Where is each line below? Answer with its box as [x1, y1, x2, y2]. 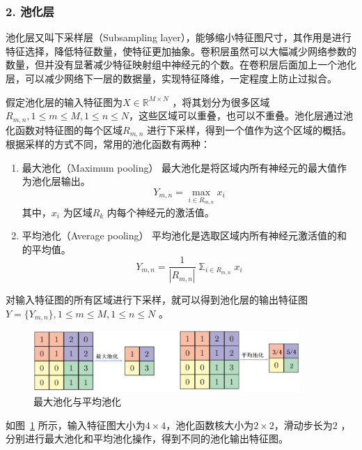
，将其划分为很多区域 [172, 94, 270, 109]
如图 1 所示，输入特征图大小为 [6, 417, 145, 432]
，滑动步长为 [274, 417, 333, 432]
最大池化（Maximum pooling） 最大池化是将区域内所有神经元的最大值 [22, 160, 338, 174]
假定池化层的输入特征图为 [6, 94, 123, 109]
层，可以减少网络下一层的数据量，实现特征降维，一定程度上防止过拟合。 [6, 71, 337, 85]
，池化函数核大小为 [166, 417, 254, 432]
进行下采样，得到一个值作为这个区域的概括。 [146, 122, 352, 137]
